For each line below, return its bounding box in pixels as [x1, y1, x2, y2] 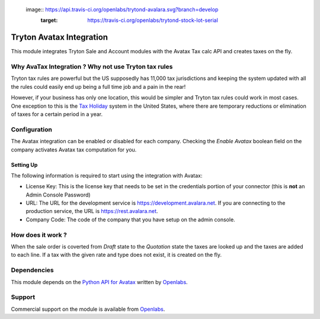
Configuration [11, 125, 53, 133]
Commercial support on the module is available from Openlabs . [11, 305, 165, 312]
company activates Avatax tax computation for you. [11, 146, 137, 153]
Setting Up [11, 161, 38, 168]
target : [40, 17, 58, 24]
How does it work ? [11, 231, 68, 239]
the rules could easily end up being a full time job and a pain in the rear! [11, 83, 186, 90]
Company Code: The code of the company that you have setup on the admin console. [25, 216, 235, 223]
